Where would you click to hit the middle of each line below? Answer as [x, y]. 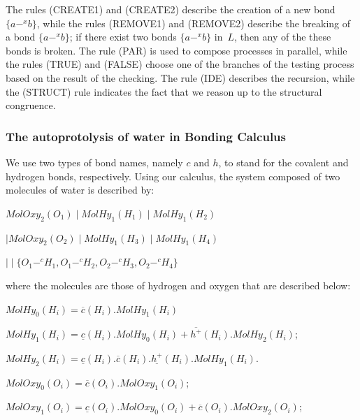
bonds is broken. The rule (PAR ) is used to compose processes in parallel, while [177, 50]
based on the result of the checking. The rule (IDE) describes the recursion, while [180, 77]
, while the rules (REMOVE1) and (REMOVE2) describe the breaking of [194, 23]
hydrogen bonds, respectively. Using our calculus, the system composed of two [173, 176]
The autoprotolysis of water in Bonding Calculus [146, 136]
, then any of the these [283, 37]
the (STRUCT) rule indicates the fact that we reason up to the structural [164, 91]
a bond [21, 37]
